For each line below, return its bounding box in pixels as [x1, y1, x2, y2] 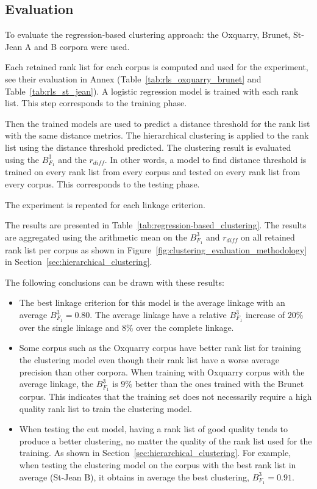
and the [58, 153, 87, 165]
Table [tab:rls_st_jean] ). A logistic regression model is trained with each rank [5, 84, 299, 97]
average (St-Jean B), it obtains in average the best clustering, [19, 470, 249, 483]
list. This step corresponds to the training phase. [5, 96, 187, 109]
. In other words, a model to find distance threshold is [104, 153, 307, 165]
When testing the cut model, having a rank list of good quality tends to [19, 422, 288, 435]
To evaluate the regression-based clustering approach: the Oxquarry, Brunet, [5, 28, 291, 41]
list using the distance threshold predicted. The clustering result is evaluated [5, 140, 291, 153]
